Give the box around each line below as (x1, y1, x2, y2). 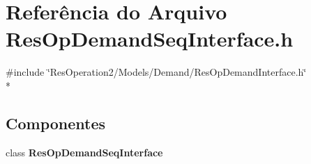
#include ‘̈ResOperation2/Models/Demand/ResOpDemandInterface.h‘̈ (6, 65, 307, 79)
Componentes (6, 112, 106, 133)
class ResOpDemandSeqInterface (6, 145, 163, 159)
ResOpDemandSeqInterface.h (6, 24, 294, 53)
